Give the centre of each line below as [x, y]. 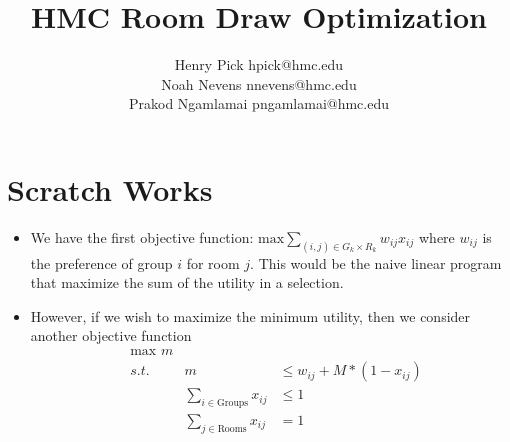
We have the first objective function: [142, 236]
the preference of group [101, 262]
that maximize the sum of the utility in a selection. [187, 282]
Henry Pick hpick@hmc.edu [259, 64]
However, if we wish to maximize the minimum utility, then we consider [250, 315]
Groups [232, 402]
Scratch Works [110, 188]
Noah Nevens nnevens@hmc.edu [259, 83]
